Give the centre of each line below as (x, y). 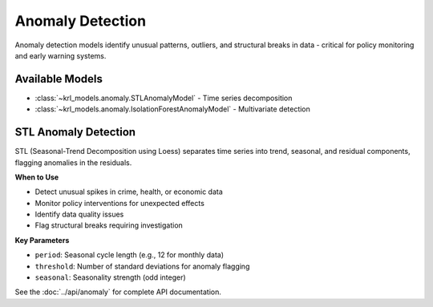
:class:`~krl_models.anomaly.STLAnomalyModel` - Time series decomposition (164, 98)
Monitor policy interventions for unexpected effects (119, 203)
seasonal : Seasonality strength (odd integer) (110, 277)
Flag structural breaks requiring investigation (109, 225)
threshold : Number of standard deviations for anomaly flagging (142, 266)
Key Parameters (42, 240)
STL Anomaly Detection (75, 132)
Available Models (59, 79)
